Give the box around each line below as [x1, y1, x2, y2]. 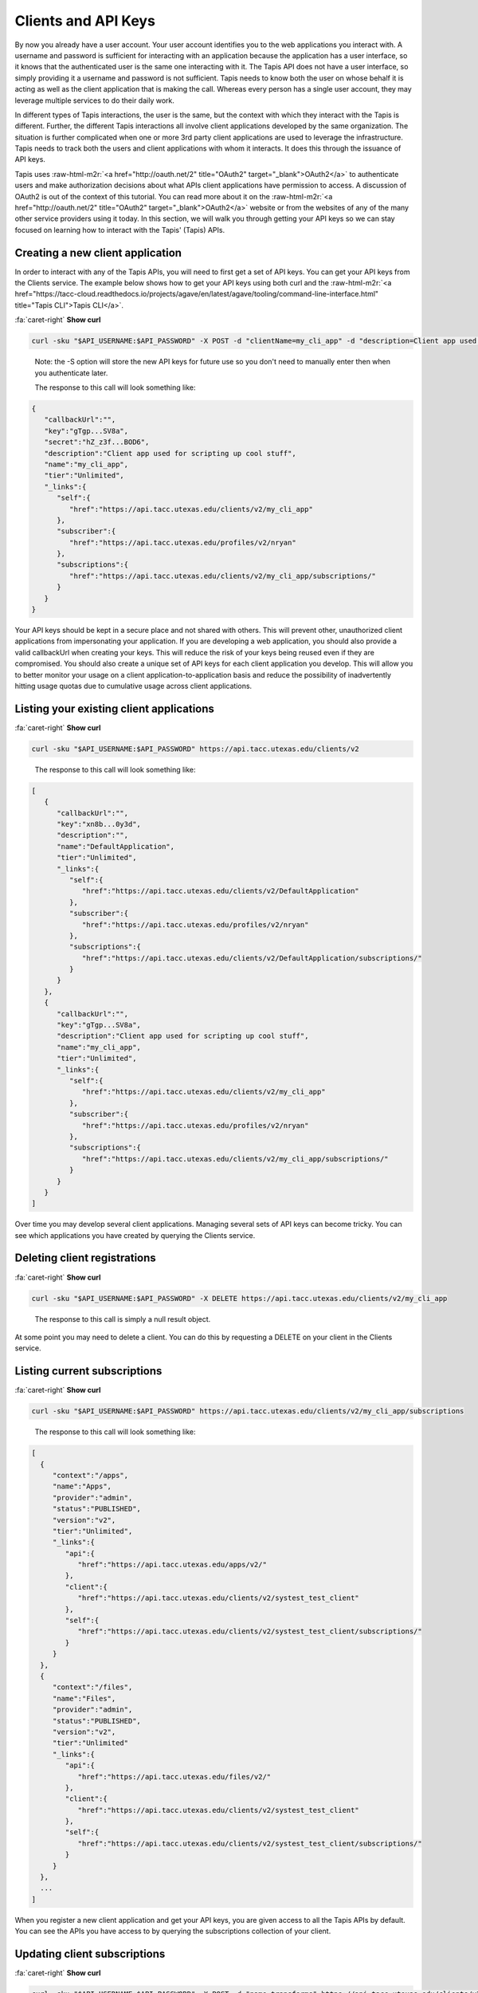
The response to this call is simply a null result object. [34, 1314, 211, 1323]
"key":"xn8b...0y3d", [57, 820, 141, 828]
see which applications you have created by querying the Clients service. [14, 1230, 256, 1240]
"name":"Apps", [52, 1482, 112, 1491]
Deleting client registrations [14, 1252, 157, 1265]
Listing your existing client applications [14, 702, 215, 715]
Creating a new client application [14, 246, 182, 259]
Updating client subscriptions [14, 1947, 166, 1960]
